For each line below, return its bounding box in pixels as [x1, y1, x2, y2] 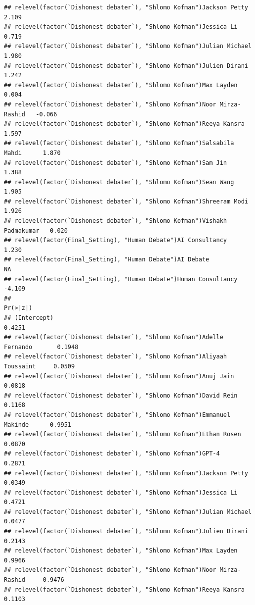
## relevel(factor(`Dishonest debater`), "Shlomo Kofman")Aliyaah [4, 353, 227, 360]
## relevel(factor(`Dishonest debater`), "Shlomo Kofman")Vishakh [4, 217, 227, 225]
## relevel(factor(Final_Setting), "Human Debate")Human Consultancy [4, 275, 238, 283]
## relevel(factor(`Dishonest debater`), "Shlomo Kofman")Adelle [4, 334, 223, 341]
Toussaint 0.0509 [4, 362, 75, 370]
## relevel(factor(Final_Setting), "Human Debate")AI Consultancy [4, 237, 227, 244]
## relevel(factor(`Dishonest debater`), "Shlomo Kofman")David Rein [4, 392, 238, 399]
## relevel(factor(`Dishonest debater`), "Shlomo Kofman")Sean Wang [4, 178, 234, 186]
